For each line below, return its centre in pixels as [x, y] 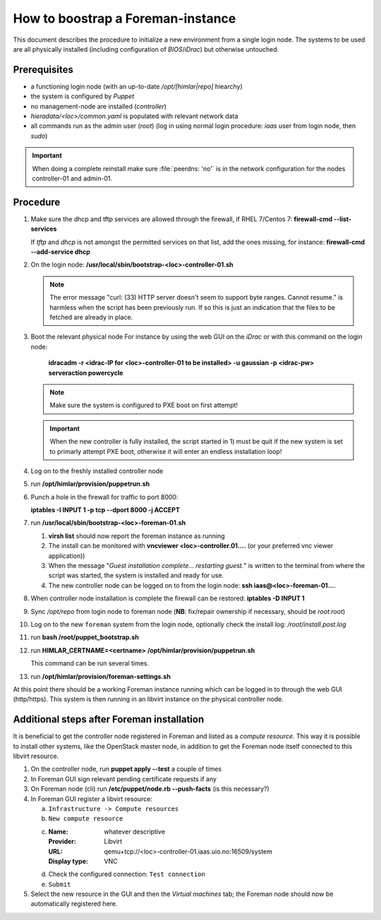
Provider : [62, 842]
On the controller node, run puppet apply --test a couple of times [126, 769]
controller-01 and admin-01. [72, 178]
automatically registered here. [74, 904]
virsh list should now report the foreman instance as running [137, 536]
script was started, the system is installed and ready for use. [136, 576]
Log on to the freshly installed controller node [97, 471]
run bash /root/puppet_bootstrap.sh [85, 637]
